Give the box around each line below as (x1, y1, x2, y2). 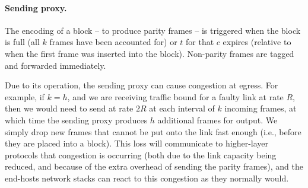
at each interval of (149, 102, 215, 114)
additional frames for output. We (157, 113, 278, 126)
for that (186, 36, 214, 48)
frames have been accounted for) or (49, 36, 177, 48)
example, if (5, 90, 45, 103)
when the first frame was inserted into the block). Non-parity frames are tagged (5, 47, 294, 59)
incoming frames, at (224, 102, 297, 114)
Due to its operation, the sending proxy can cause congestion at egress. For (5, 79, 278, 91)
